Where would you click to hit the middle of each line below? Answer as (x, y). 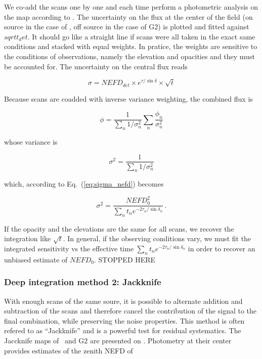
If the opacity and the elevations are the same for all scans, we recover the (119, 228)
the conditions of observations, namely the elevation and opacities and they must (129, 56)
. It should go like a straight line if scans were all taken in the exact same (141, 36)
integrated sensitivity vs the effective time (69, 249)
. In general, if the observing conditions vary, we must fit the (157, 238)
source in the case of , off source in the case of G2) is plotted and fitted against (127, 27)
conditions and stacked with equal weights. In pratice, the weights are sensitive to (131, 46)
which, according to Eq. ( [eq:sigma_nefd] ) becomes (84, 184)
